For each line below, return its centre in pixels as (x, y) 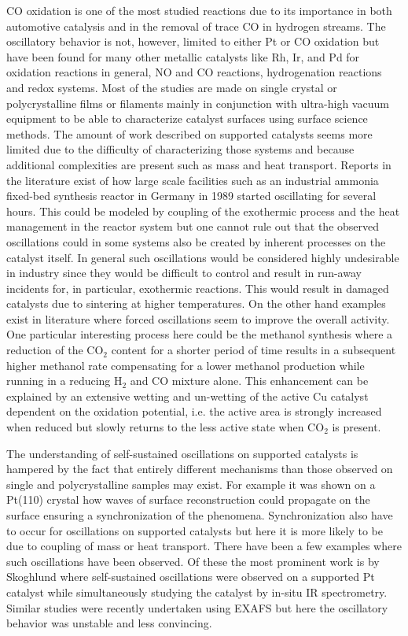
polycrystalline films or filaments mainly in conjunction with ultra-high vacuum (198, 103)
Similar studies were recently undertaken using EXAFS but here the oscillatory (197, 607)
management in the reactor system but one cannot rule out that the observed (193, 226)
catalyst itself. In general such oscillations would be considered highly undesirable (203, 257)
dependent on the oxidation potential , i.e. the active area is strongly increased (194, 411)
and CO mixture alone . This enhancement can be (249, 381)
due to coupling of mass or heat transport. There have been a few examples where (204, 546)
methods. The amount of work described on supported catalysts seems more (189, 133)
